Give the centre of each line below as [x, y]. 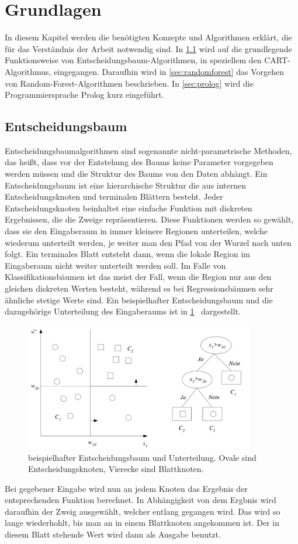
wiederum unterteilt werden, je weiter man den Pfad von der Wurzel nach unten [148, 242]
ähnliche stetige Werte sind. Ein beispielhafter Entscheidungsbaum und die [139, 300]
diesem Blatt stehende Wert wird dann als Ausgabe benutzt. [113, 534]
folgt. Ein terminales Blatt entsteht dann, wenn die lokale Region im [127, 254]
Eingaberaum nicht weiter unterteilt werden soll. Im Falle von [115, 265]
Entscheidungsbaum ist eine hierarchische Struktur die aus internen [126, 185]
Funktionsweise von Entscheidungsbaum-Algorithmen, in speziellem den [133, 60]
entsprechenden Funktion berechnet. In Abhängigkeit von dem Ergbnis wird [141, 500]
